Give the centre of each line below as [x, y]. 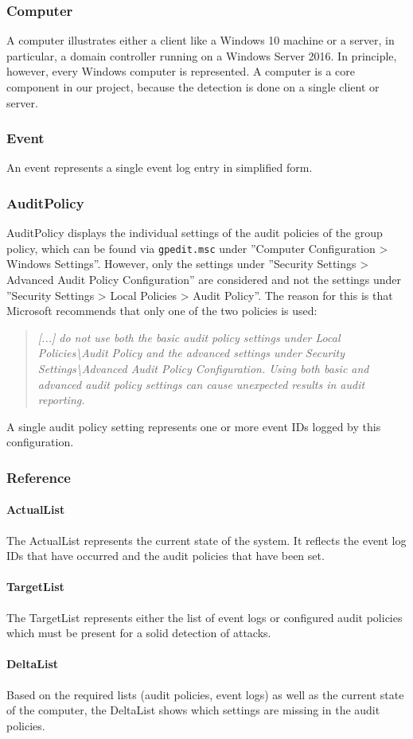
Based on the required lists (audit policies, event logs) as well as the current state [205, 694]
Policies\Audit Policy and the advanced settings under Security [191, 353]
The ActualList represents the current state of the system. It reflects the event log [206, 540]
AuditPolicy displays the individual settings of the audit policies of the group [195, 233]
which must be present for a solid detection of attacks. [139, 633]
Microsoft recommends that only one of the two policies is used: [162, 311]
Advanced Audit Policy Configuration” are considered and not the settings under [204, 280]
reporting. [61, 400]
